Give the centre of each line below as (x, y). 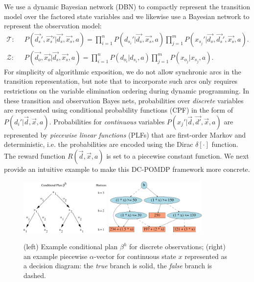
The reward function (35, 156)
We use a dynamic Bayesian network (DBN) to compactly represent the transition (127, 6)
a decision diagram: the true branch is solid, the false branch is (118, 266)
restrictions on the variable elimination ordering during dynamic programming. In (127, 91)
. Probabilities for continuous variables (107, 121)
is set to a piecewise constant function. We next (178, 156)
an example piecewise (56, 256)
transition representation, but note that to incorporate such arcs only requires (121, 81)
